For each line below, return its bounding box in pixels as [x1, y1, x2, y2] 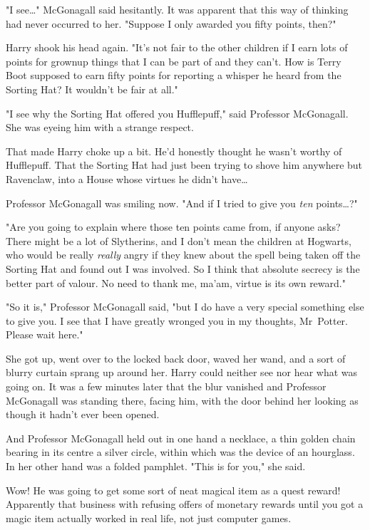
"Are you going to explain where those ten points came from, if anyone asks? [6, 219, 341, 234]
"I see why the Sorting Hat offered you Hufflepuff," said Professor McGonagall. [6, 105, 349, 120]
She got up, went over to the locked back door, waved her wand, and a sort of [6, 350, 346, 365]
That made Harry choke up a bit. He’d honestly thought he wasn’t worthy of [6, 143, 342, 158]
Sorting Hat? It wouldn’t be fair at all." [6, 81, 178, 96]
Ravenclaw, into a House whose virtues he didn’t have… [6, 171, 248, 186]
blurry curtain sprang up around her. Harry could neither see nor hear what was [6, 365, 358, 380]
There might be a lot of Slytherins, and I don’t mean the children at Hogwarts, [6, 233, 351, 248]
